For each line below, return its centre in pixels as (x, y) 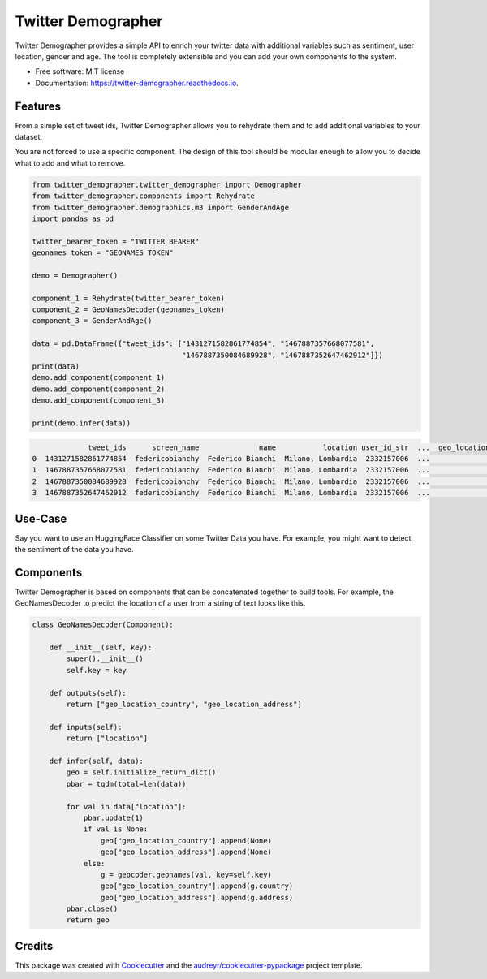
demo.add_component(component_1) (99, 378)
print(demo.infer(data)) (82, 423)
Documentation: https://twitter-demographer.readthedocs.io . (137, 83)
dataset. (29, 137)
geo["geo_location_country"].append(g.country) (197, 886)
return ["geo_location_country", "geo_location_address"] (184, 705)
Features (38, 106)
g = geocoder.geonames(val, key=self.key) (186, 874)
